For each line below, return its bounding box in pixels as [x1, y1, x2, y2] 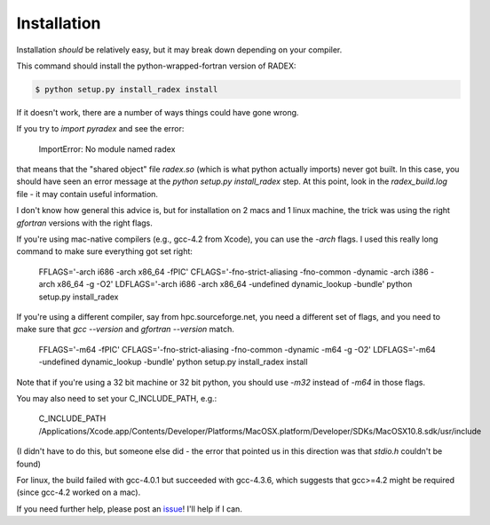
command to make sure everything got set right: [16, 246, 193, 257]
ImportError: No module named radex [38, 143, 176, 155]
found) [16, 458, 42, 469]
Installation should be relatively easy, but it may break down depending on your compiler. [16, 44, 343, 55]
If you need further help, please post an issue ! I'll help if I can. [16, 503, 243, 514]
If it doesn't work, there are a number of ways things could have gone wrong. [16, 107, 299, 117]
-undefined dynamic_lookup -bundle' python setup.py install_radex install [38, 356, 308, 368]
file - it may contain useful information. [16, 188, 159, 199]
